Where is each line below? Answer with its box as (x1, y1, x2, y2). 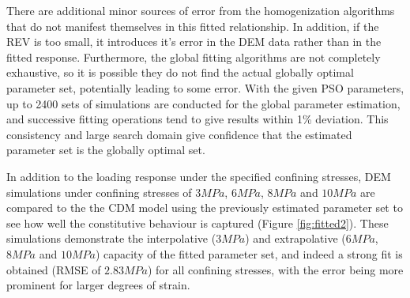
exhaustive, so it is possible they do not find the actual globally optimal (6, 64, 354, 81)
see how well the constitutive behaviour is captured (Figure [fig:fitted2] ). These (6, 214, 389, 231)
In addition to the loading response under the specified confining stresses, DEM (6, 168, 391, 184)
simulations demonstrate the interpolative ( (6, 230, 216, 247)
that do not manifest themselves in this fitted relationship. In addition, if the (6, 17, 379, 34)
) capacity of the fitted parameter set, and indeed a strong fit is (95, 245, 403, 262)
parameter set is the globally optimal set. (6, 141, 205, 158)
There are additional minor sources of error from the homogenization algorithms (6, 2, 395, 18)
